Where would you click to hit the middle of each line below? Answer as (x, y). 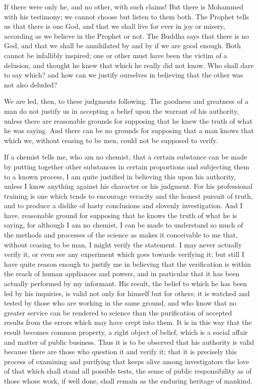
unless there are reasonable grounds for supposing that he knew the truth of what (128, 120)
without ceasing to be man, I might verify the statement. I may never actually (123, 244)
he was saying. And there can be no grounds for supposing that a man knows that (129, 130)
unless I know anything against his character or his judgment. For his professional (128, 186)
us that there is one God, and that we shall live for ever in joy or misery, (115, 26)
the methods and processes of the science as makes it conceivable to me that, (121, 235)
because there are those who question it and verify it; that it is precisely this (121, 351)
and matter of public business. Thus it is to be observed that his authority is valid (129, 342)
